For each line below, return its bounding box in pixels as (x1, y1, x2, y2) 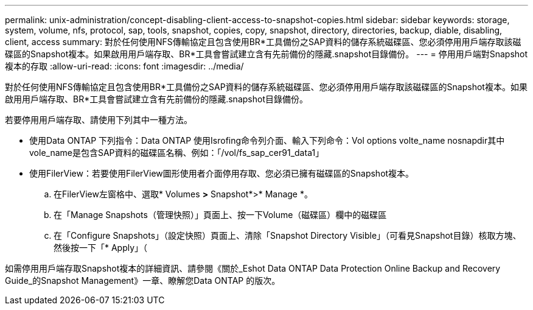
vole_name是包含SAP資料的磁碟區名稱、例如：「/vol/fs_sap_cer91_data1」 (29, 147, 324, 158)
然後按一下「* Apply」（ (54, 242, 148, 253)
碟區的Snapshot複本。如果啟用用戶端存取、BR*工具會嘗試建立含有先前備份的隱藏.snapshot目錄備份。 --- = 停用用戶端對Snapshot (5, 49, 528, 59)
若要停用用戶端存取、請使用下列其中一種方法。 (5, 114, 192, 125)
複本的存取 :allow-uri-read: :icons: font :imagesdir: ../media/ (5, 61, 244, 71)
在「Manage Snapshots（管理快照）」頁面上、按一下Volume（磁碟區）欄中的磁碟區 (54, 210, 387, 220)
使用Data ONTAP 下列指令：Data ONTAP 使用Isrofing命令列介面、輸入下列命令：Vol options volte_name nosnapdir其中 (29, 135, 505, 146)
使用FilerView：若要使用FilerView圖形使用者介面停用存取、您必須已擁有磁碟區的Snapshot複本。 (29, 168, 414, 178)
